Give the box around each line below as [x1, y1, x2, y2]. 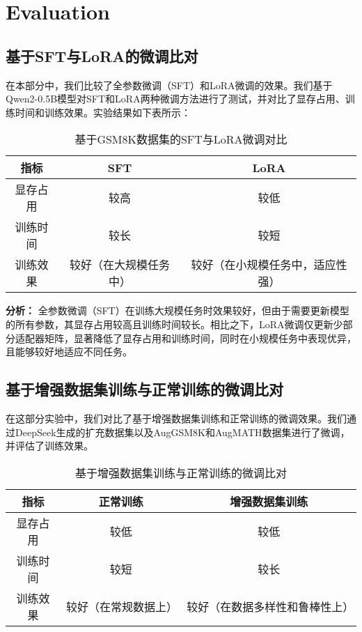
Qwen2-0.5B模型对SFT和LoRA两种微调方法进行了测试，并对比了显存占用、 [6, 91, 345, 106]
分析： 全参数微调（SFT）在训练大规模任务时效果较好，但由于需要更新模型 [6, 303, 349, 318]
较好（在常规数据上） [66, 598, 178, 615]
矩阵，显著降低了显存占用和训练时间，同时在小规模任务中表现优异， [44, 330, 356, 345]
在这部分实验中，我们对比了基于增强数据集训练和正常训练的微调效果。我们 [6, 410, 347, 425]
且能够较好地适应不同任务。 [6, 344, 132, 359]
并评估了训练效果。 [6, 438, 93, 453]
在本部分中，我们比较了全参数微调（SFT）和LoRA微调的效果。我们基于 [6, 77, 333, 92]
